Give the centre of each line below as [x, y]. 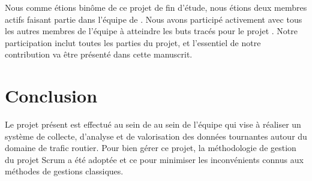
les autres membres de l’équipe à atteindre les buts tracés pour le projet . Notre [151, 31]
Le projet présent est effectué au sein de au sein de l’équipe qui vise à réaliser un [153, 124]
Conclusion [51, 96]
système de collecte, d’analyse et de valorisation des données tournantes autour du [156, 136]
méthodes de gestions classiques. [64, 171]
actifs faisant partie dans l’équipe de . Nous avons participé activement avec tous [154, 19]
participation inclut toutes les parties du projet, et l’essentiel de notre [133, 42]
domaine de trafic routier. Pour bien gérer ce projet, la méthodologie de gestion [151, 148]
